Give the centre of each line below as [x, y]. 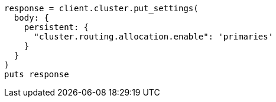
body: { [31, 18]
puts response [37, 74]
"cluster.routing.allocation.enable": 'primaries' [154, 37]
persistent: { [56, 27]
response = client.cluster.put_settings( [101, 8]
